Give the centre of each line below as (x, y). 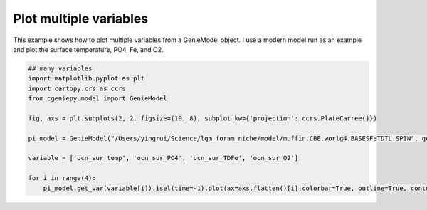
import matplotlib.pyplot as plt (86, 79)
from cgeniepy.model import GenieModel (97, 99)
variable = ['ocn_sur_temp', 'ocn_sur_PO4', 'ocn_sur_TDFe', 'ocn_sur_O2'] (163, 158)
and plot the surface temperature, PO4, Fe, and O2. (88, 49)
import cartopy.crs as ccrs (77, 88)
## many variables (60, 68)
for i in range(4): (62, 178)
